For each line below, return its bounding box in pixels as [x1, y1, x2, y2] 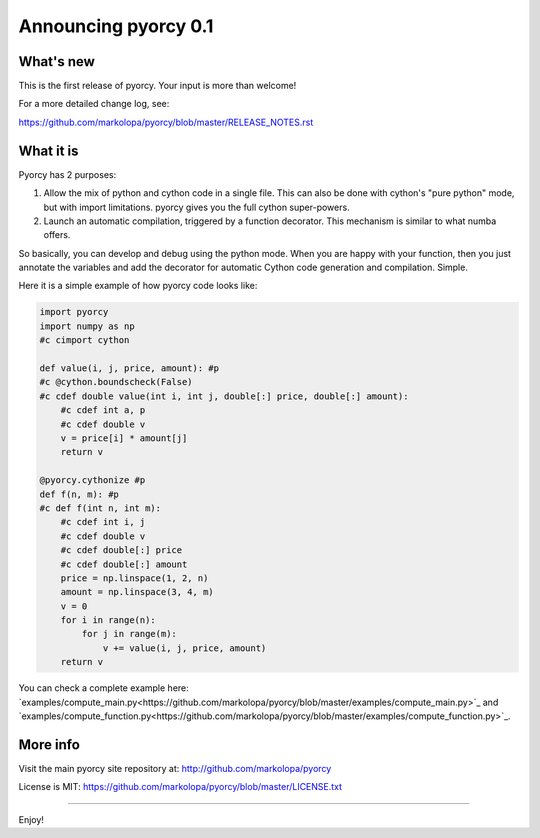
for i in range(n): [60, 615, 157, 626]
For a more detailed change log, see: [18, 98, 170, 110]
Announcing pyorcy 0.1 [18, 15, 214, 37]
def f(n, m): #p [39, 488, 120, 500]
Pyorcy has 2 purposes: [18, 168, 117, 180]
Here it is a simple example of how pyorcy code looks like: [18, 280, 258, 292]
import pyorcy [39, 306, 109, 318]
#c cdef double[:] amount [60, 558, 188, 570]
